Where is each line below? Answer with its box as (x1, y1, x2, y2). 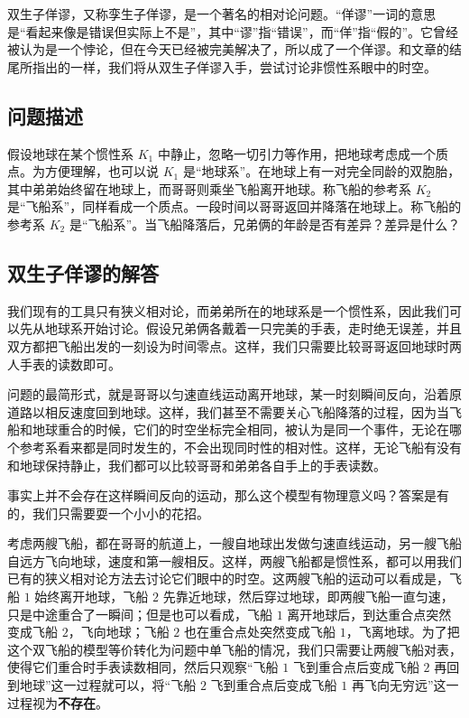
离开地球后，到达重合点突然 (287, 604, 452, 623)
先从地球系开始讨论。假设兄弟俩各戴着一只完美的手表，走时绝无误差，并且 (19, 319, 462, 338)
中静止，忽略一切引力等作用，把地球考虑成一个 (157, 144, 436, 163)
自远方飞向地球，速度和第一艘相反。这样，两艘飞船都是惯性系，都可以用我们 (7, 551, 462, 570)
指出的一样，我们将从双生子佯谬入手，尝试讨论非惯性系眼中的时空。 (32, 57, 437, 76)
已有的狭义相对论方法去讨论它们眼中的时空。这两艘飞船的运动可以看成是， (7, 569, 449, 588)
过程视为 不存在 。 (7, 693, 108, 712)
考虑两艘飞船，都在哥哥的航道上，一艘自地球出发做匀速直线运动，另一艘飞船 (7, 534, 462, 553)
